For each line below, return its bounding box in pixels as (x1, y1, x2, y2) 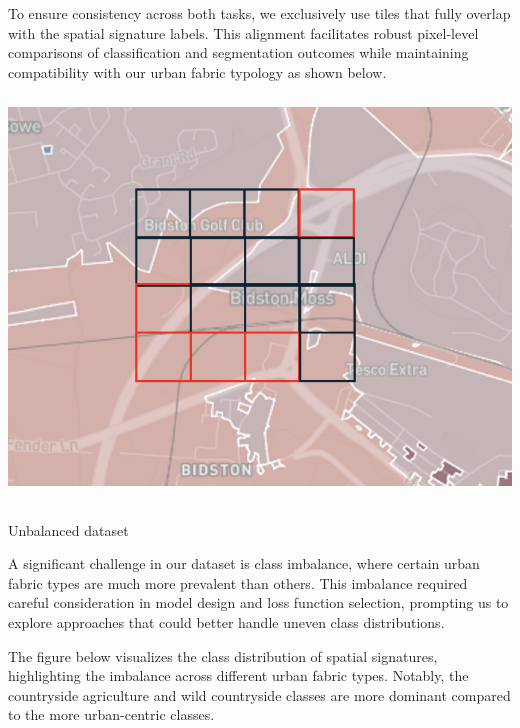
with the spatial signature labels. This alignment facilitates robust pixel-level (8, 22, 479, 43)
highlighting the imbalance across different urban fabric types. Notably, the (8, 665, 469, 686)
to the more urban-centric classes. (8, 704, 215, 725)
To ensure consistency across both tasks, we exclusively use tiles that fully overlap (8, 3, 511, 23)
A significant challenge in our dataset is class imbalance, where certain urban (8, 553, 480, 574)
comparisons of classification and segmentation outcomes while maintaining (8, 42, 469, 63)
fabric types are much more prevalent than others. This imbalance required (8, 572, 468, 593)
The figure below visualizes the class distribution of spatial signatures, (8, 645, 438, 666)
